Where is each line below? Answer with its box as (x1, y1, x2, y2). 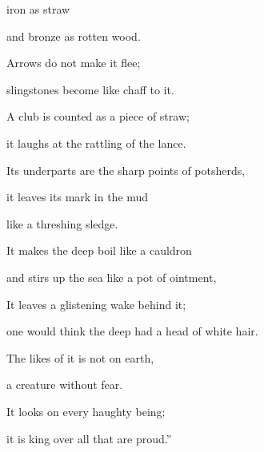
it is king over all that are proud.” (6, 430, 172, 446)
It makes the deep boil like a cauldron (6, 242, 192, 259)
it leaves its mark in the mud (6, 188, 149, 205)
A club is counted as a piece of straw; (6, 108, 190, 125)
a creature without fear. (6, 376, 123, 393)
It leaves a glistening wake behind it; (6, 295, 186, 312)
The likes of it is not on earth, (6, 349, 154, 366)
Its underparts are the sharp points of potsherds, (6, 161, 246, 178)
